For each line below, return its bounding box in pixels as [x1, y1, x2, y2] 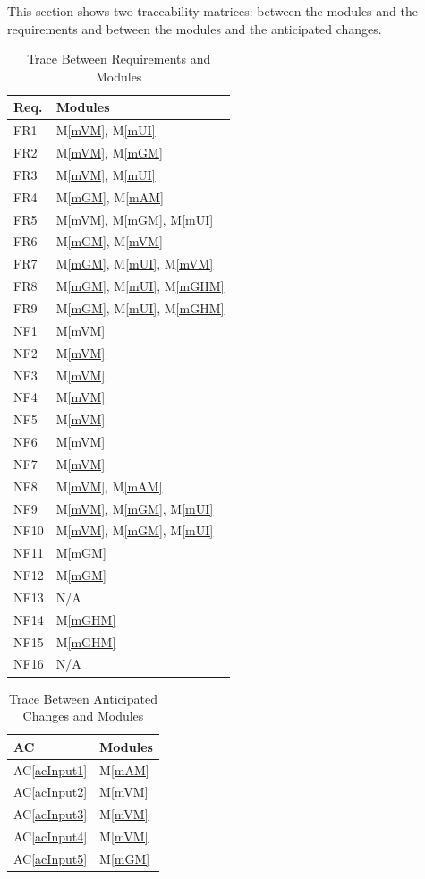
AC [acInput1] [13, 760, 88, 779]
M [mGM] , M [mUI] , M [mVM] [55, 254, 214, 273]
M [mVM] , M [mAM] [55, 476, 163, 495]
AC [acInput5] [13, 849, 88, 867]
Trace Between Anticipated [9, 688, 157, 707]
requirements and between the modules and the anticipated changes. [7, 19, 382, 38]
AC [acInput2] [13, 782, 88, 801]
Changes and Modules [22, 706, 144, 725]
